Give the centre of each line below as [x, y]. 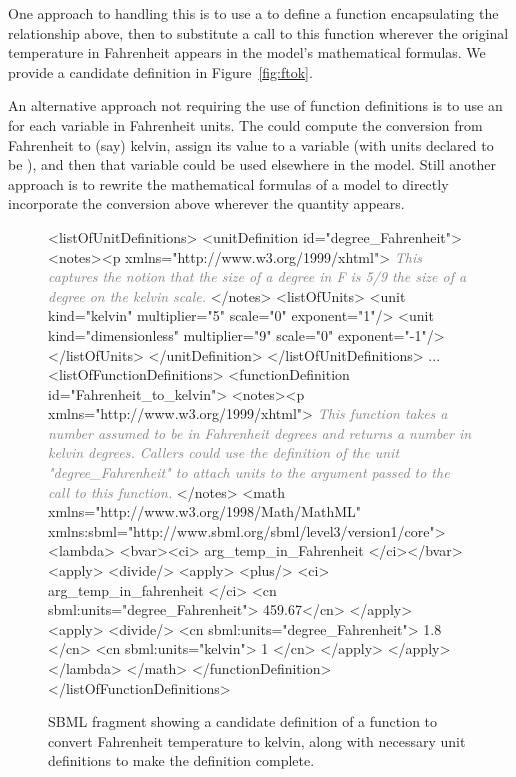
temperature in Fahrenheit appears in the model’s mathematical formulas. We [247, 52]
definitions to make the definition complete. [181, 760]
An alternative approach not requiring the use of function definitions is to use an [255, 105]
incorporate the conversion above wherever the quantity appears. [206, 203]
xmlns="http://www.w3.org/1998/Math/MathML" [204, 511]
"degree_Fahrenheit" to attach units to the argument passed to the [249, 472]
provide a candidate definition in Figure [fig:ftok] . [160, 71]
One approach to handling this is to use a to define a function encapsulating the [253, 13]
